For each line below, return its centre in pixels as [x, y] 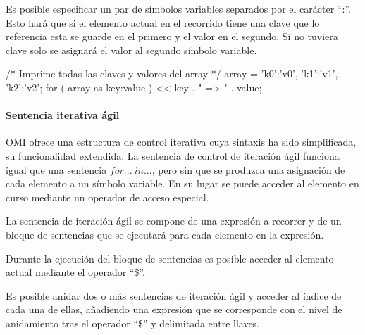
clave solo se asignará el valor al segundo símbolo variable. [131, 50]
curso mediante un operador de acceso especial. [107, 197]
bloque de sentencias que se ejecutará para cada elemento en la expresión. [165, 234]
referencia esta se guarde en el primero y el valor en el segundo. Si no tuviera [172, 36]
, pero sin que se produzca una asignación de [248, 169]
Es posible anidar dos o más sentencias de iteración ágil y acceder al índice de [174, 295]
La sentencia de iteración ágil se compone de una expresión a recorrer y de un [174, 221]
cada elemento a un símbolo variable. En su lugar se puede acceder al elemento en [182, 183]
